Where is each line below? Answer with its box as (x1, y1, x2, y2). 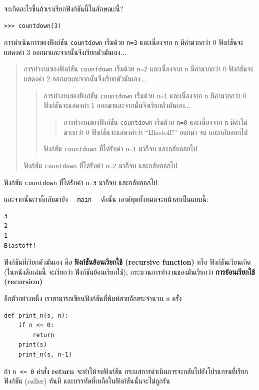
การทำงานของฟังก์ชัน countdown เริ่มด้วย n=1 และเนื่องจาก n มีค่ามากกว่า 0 (43, 90, 246, 100)
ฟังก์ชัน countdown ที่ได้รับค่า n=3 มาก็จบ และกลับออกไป (4, 177, 157, 187)
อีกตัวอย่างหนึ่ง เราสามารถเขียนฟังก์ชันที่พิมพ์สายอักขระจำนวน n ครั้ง (4, 293, 182, 303)
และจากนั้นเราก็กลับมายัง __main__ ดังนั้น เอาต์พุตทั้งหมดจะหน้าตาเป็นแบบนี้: (4, 194, 208, 204)
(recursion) (4, 276, 43, 287)
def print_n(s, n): (4, 312, 68, 319)
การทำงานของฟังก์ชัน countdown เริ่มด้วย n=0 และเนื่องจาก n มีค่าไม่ (63, 116, 247, 127)
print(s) (18, 341, 47, 349)
